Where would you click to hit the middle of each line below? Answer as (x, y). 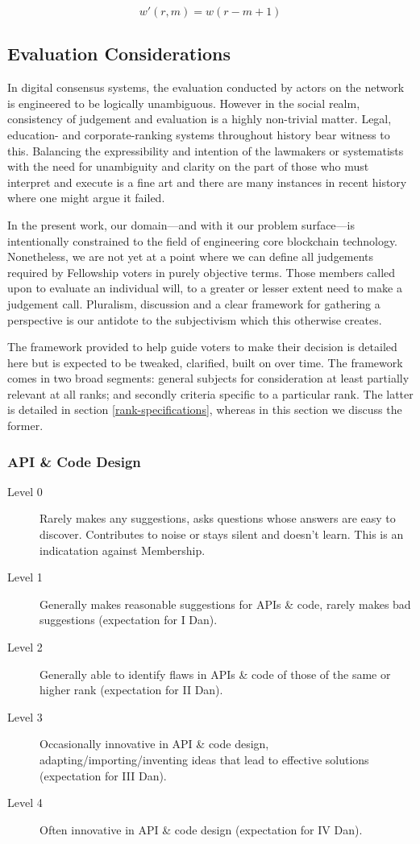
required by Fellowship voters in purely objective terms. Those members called (202, 272)
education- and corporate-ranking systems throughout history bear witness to (199, 134)
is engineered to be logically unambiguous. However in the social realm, (184, 103)
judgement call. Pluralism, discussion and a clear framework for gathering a (194, 303)
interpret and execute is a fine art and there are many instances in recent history (207, 182)
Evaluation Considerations (119, 54)
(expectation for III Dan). (103, 775)
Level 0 (25, 491)
